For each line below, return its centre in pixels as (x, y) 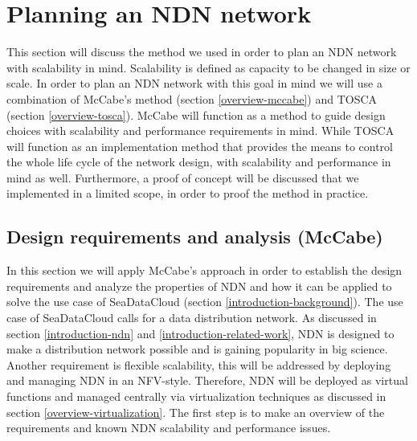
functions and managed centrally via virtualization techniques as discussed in (196, 396)
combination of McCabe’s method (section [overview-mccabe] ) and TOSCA (192, 98)
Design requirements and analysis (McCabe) (195, 237)
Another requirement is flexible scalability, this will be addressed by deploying (199, 364)
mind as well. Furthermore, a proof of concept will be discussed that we (183, 177)
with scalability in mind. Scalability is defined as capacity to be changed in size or (208, 67)
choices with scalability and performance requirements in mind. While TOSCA (200, 131)
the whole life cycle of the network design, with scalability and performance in (199, 162)
